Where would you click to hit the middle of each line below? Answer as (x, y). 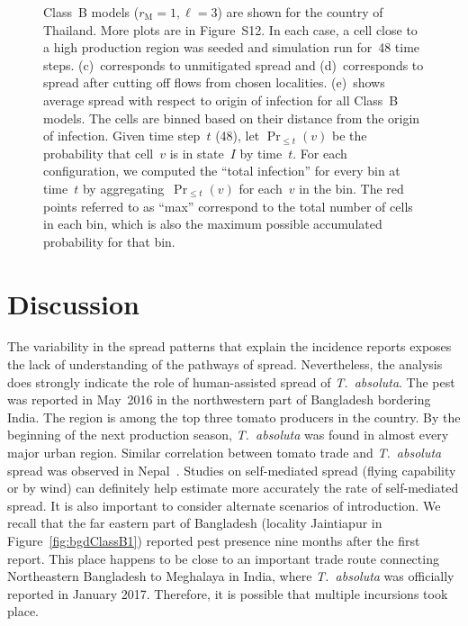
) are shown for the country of (300, 12)
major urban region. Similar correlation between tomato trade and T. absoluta (225, 452)
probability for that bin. (109, 241)
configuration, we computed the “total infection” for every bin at (222, 171)
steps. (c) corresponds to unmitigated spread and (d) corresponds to (234, 64)
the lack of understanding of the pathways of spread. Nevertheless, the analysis (225, 364)
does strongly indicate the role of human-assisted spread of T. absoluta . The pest (231, 381)
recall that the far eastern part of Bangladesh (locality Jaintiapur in (195, 523)
